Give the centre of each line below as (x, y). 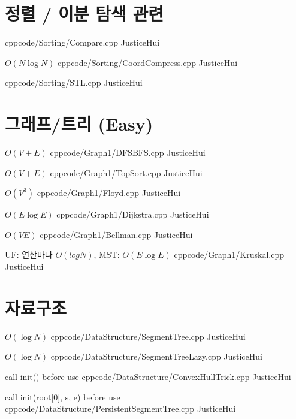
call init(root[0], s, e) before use (63, 397)
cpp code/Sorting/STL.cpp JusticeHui (74, 82)
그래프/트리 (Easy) (79, 124)
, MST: (107, 254)
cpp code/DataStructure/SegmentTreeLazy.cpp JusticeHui (156, 356)
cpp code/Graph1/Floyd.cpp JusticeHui (109, 193)
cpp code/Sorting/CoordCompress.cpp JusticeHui (147, 62)
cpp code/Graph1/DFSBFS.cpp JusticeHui (128, 153)
